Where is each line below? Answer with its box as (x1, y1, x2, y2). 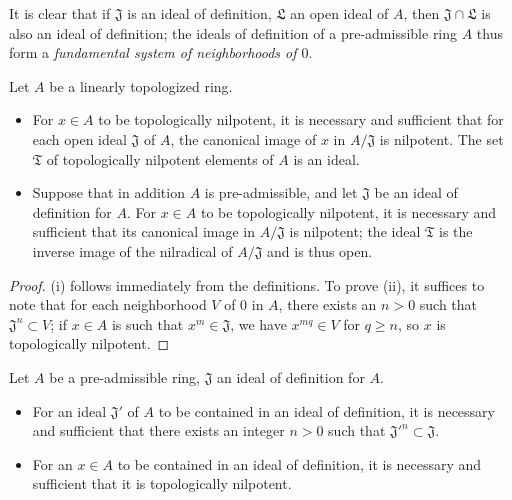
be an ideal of (374, 182, 458, 203)
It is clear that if (9, 3, 111, 23)
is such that (111, 313, 184, 334)
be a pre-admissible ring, (49, 366, 200, 387)
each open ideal (32, 128, 127, 149)
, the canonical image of (170, 128, 317, 149)
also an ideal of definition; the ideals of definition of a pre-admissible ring (9, 22, 458, 43)
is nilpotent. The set (379, 128, 504, 149)
